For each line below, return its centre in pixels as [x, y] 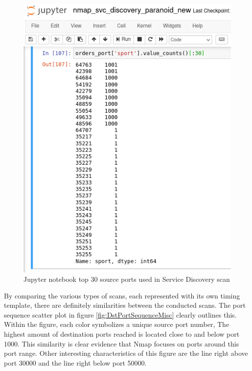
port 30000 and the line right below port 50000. [75, 362]
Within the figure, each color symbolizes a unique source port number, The [117, 324]
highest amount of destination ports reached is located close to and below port [122, 334]
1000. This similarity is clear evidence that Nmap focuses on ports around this [122, 343]
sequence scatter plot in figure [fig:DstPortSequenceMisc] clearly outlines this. [120, 314]
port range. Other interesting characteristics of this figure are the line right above [126, 353]
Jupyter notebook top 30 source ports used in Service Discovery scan [127, 279]
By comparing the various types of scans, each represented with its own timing [122, 295]
